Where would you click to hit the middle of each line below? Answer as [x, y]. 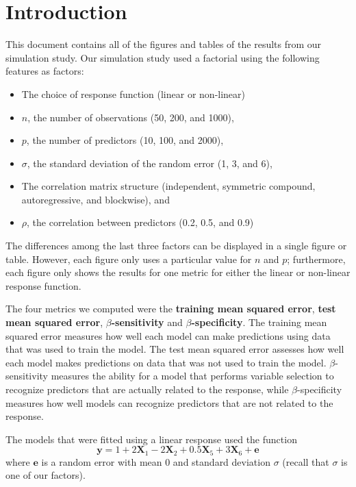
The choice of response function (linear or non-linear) [133, 93]
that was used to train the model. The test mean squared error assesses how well [175, 349]
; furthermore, [316, 259]
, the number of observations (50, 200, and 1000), [131, 117]
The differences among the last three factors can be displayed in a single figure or [176, 246]
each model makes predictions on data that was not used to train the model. [166, 362]
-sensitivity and [147, 322]
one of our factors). [46, 475]
